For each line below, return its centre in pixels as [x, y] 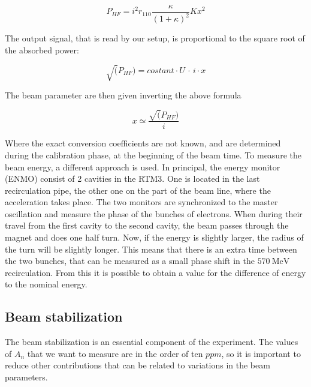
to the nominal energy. [46, 284]
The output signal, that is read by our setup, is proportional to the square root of [155, 38]
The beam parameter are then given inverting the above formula [123, 95]
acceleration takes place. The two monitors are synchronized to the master [141, 202]
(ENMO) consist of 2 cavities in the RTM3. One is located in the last [132, 178]
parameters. [26, 377]
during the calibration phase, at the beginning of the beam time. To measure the [153, 154]
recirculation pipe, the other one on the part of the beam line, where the [138, 190]
